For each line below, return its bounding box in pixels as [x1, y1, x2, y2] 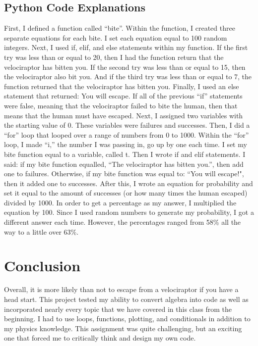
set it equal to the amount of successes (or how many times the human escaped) [4, 188, 248, 198]
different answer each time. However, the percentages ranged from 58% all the [4, 217, 241, 227]
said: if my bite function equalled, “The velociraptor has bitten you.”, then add [4, 158, 244, 169]
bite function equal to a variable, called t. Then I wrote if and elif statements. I [4, 148, 246, 159]
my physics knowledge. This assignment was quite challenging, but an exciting [4, 323, 242, 333]
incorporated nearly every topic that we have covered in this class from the [4, 303, 232, 314]
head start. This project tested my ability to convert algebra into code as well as [4, 294, 249, 304]
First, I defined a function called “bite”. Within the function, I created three [4, 23, 235, 33]
